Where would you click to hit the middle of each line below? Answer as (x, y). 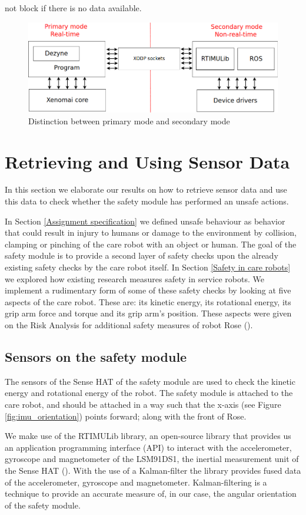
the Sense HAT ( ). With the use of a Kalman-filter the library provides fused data (153, 470)
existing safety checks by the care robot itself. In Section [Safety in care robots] (148, 267)
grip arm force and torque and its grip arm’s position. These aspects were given (148, 313)
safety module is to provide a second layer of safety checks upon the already (142, 255)
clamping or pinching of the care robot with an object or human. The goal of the (151, 244)
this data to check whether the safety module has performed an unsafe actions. (147, 201)
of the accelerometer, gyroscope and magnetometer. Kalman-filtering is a (136, 482)
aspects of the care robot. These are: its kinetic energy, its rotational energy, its (148, 301)
